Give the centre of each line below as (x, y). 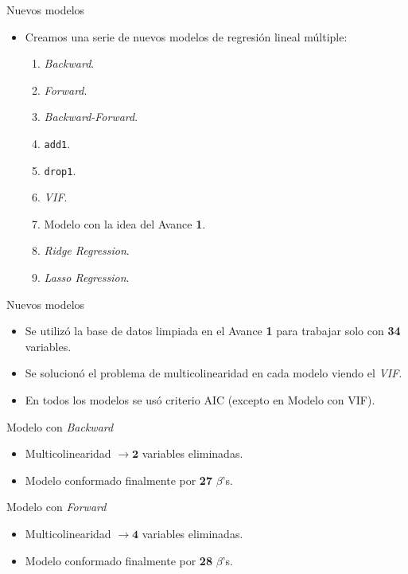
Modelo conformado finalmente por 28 (119, 560)
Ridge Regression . (87, 250)
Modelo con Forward (56, 507)
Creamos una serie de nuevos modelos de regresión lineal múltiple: (186, 36)
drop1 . (60, 170)
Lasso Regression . (87, 277)
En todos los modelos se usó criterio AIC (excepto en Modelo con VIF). (200, 400)
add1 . (57, 143)
